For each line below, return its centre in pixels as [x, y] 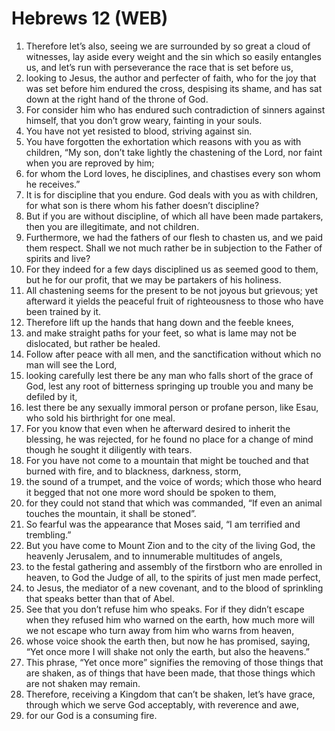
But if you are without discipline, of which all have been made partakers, [174, 216]
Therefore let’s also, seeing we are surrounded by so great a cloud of [168, 46]
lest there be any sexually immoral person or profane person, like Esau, [172, 407]
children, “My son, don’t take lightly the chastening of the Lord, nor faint [174, 152]
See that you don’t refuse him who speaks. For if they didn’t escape [165, 609]
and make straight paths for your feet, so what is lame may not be [161, 333]
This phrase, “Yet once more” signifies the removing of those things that [174, 662]
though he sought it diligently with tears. [109, 449]
